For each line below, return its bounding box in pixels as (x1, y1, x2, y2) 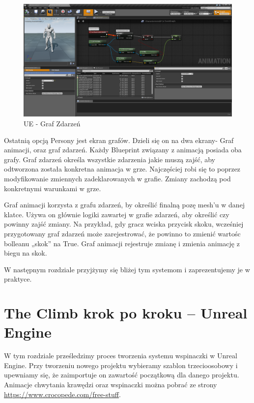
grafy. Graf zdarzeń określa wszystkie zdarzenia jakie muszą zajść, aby (4, 154, 215, 164)
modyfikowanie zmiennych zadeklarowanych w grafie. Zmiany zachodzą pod (4, 173, 231, 183)
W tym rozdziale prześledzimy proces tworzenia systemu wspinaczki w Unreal (4, 350, 237, 361)
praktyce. (4, 274, 32, 284)
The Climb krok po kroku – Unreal (4, 303, 248, 323)
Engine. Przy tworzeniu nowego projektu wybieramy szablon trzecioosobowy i (4, 360, 238, 370)
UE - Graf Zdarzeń (24, 118, 81, 128)
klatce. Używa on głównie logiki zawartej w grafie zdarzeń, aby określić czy (4, 209, 229, 219)
